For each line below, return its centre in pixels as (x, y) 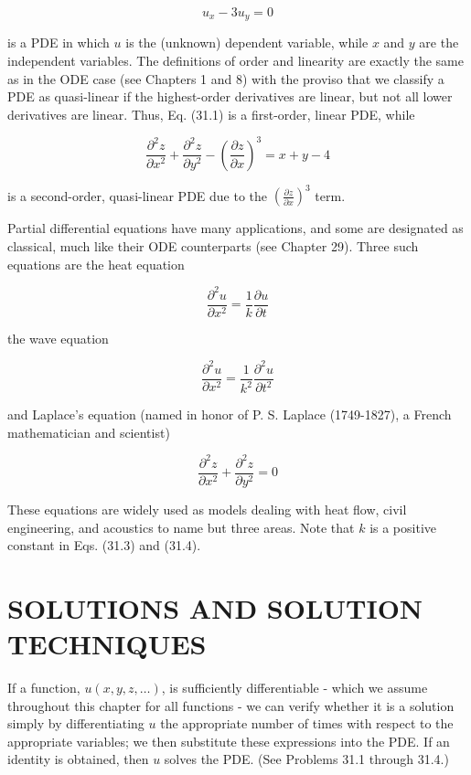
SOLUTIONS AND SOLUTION (215, 607)
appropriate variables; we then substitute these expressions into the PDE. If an (229, 741)
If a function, (44, 688)
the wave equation (58, 338)
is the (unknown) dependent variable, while (247, 42)
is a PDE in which (59, 42)
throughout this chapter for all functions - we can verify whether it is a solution (231, 705)
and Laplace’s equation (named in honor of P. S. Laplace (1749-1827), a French (230, 414)
